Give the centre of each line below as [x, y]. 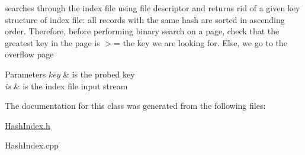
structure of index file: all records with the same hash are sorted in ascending [145, 19]
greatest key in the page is [52, 42]
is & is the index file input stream [66, 85]
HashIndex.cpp [32, 145]
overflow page [29, 54]
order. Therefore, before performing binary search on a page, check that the [142, 31]
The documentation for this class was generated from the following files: [135, 106]
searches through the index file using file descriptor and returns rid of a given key [152, 8]
